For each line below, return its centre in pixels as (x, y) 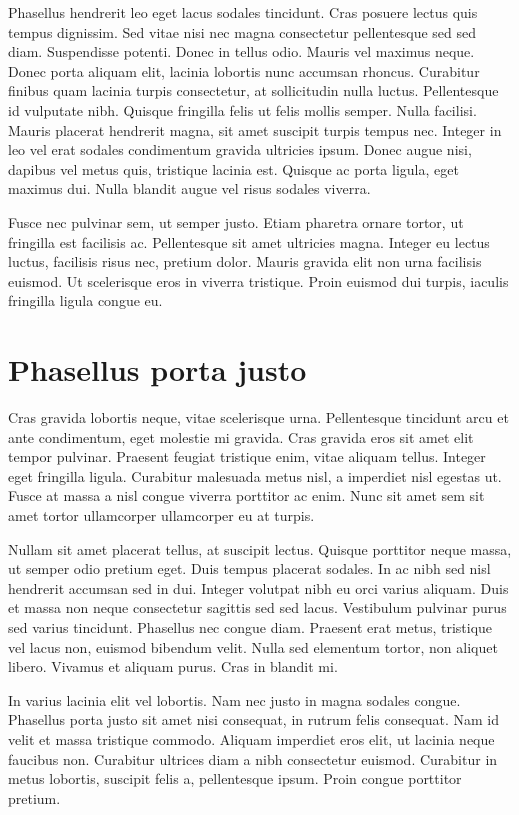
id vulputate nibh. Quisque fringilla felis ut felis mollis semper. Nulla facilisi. (242, 109)
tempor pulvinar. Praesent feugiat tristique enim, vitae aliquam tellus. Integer (247, 456)
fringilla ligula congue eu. (85, 300)
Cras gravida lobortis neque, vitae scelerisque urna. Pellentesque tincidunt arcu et (258, 417)
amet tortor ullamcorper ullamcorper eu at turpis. (161, 515)
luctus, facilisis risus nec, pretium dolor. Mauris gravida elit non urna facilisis (245, 261)
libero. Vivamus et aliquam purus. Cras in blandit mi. (173, 666)
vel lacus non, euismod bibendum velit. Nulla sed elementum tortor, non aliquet (253, 646)
